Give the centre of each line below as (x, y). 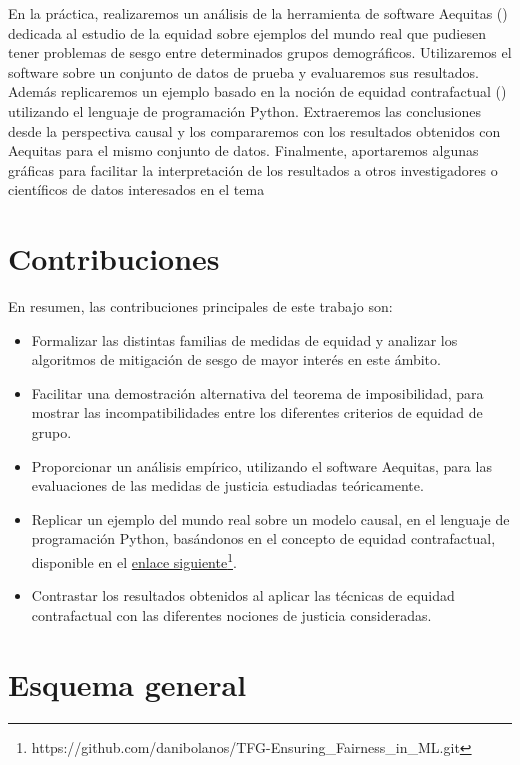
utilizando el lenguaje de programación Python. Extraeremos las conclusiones (244, 110)
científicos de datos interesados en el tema (136, 189)
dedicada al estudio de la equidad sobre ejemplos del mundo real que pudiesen (247, 32)
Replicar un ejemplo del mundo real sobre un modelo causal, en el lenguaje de (270, 518)
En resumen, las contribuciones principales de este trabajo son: (200, 306)
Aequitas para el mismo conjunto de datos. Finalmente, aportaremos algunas (243, 150)
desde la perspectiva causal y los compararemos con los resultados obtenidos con (254, 130)
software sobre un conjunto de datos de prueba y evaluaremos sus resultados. (243, 71)
